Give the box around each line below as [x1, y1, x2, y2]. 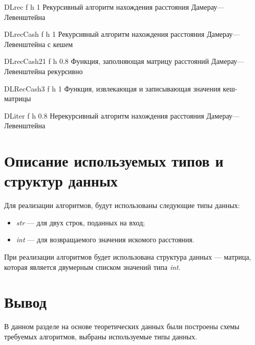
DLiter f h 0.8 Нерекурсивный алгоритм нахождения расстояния [4, 110, 204, 121]
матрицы [4, 93, 31, 104]
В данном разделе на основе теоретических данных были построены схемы [4, 321, 240, 332]
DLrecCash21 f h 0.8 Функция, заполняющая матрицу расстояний [4, 56, 209, 66]
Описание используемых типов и [4, 150, 224, 171]
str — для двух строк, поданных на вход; [16, 217, 145, 227]
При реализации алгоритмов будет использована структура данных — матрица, [4, 251, 251, 262]
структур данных [4, 170, 118, 191]
